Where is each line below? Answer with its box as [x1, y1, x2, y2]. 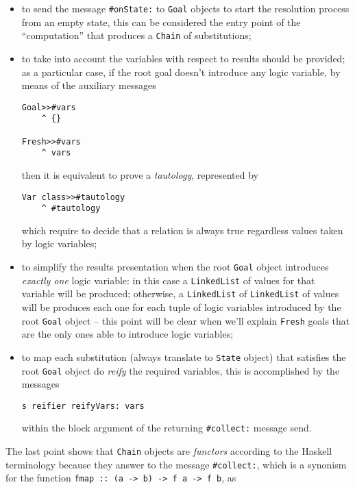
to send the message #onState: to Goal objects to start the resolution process [21, 1, 350, 15]
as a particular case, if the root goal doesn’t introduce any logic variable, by [21, 64, 341, 79]
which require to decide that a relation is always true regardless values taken [21, 223, 343, 237]
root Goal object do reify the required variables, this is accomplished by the [21, 363, 340, 377]
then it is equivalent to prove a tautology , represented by [21, 167, 258, 181]
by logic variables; [21, 236, 97, 251]
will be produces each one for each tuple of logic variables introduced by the [21, 300, 341, 314]
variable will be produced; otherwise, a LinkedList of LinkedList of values [21, 286, 339, 301]
